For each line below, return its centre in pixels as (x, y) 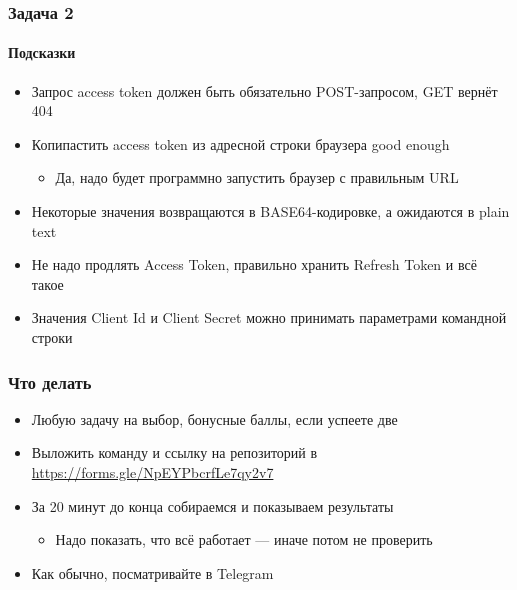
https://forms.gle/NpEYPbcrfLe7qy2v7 (152, 471)
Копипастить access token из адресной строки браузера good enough (240, 143)
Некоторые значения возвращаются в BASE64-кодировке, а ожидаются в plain (270, 211)
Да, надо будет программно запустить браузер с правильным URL (257, 177)
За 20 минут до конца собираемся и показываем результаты (212, 505)
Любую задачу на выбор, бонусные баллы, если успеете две (214, 418)
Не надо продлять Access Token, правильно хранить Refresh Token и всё (254, 264)
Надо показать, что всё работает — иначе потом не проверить (244, 539)
